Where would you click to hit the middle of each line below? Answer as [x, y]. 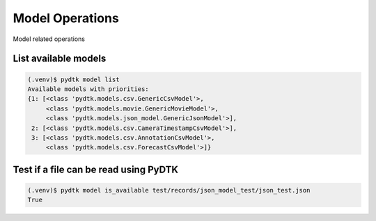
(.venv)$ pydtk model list [73, 79]
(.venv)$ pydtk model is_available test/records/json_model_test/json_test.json [169, 190]
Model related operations [49, 39]
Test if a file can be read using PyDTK [96, 169]
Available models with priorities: [88, 89]
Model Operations [66, 18]
